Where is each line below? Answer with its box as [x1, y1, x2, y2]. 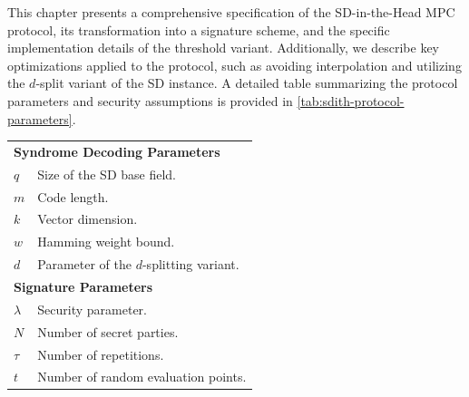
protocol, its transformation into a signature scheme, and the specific [7, 20, 390, 39]
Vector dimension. [37, 209, 138, 228]
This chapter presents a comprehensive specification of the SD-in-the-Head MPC [7, 3, 455, 21]
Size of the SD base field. [37, 164, 177, 183]
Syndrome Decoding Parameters [14, 141, 220, 160]
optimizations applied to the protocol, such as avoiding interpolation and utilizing [7, 55, 462, 74]
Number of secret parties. [37, 322, 179, 341]
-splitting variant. [142, 255, 239, 274]
